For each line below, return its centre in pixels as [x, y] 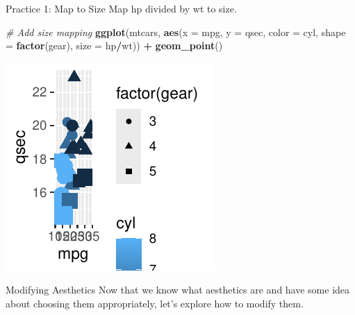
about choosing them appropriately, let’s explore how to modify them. [155, 303]
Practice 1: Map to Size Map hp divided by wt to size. [121, 8]
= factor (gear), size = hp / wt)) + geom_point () [114, 45]
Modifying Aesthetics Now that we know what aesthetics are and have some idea [178, 290]
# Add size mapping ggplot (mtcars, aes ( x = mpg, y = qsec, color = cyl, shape [176, 32]
